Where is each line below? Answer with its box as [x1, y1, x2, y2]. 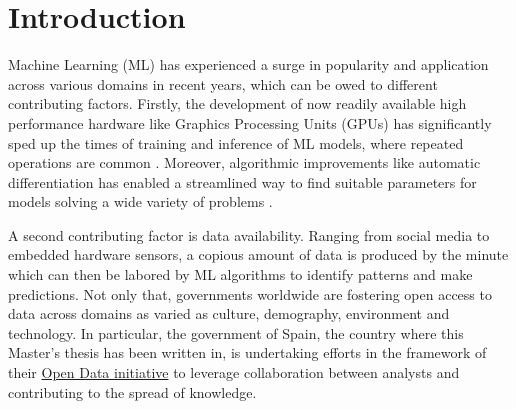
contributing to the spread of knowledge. [8, 381, 257, 402]
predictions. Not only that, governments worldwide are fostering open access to [8, 283, 492, 304]
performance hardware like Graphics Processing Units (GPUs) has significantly [8, 112, 492, 133]
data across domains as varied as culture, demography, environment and [8, 303, 450, 324]
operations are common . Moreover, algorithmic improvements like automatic [8, 152, 481, 173]
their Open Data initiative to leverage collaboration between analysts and [8, 362, 460, 383]
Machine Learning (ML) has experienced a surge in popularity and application [8, 54, 489, 75]
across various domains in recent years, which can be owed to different [8, 73, 438, 94]
